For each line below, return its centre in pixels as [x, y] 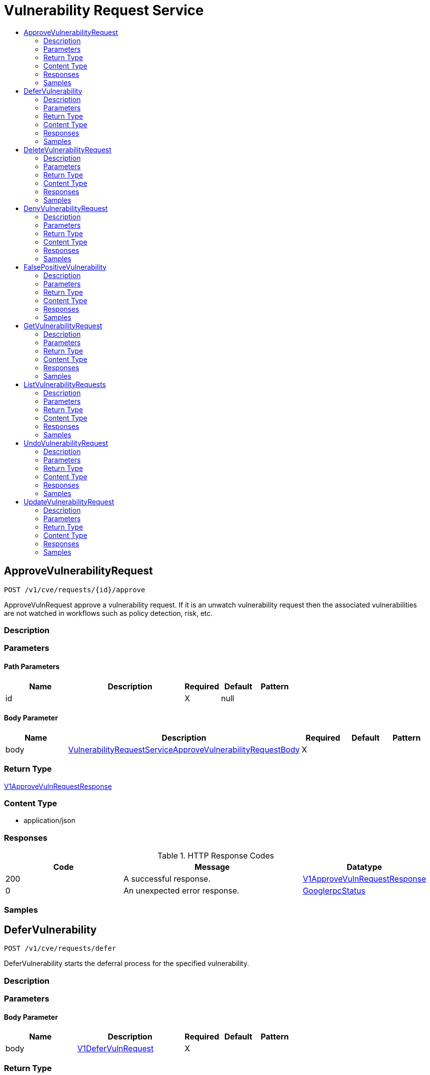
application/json [50, 821]
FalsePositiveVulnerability [65, 267]
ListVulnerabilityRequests [65, 384]
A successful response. [167, 879]
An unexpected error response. [181, 891]
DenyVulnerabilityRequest [66, 208]
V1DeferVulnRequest [115, 1049]
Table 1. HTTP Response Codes [216, 856]
